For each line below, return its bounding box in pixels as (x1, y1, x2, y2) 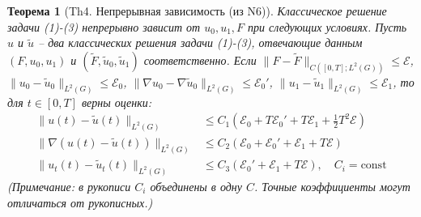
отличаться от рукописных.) (7, 194, 153, 211)
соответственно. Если (143, 51, 257, 68)
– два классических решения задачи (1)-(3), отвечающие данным (38, 34, 363, 51)
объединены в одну (150, 177, 242, 194)
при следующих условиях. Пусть (248, 18, 407, 35)
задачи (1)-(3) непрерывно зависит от (7, 18, 201, 35)
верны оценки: (81, 93, 152, 110)
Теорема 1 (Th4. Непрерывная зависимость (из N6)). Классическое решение (7, 2, 387, 19)
